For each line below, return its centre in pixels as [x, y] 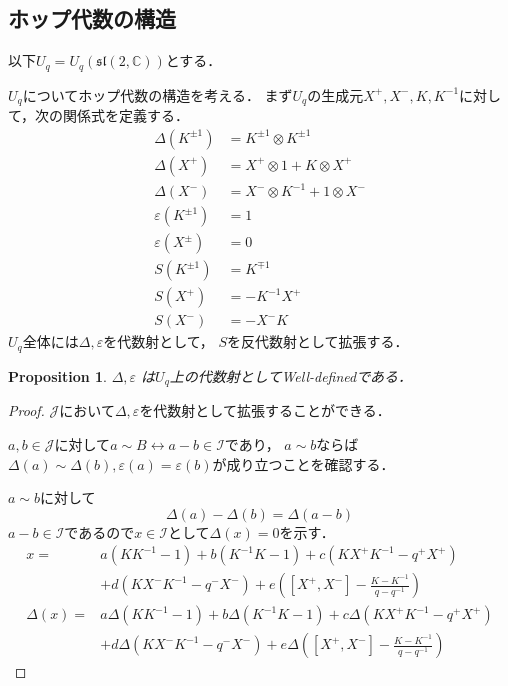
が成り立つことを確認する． [303, 463]
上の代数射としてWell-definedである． [291, 375]
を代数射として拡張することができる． [265, 410]
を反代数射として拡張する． [318, 341]
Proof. [26, 410]
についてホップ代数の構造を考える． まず [157, 94]
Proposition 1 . [57, 375]
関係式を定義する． [126, 115]
